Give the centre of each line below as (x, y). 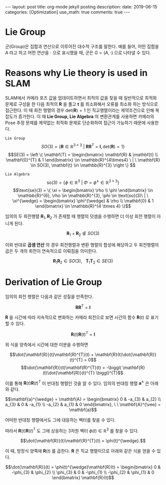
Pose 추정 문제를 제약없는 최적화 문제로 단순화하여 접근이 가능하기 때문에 (75, 122)
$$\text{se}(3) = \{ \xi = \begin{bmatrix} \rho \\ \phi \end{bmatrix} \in (83, 190)
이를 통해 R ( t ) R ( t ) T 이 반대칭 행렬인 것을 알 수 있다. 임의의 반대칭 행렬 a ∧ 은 (77, 383)
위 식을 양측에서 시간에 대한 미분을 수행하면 (47, 344)
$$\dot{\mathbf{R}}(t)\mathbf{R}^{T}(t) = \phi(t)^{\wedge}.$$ (83, 441)
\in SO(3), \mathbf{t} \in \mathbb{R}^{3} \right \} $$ (83, 165)
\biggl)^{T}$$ (110, 372)
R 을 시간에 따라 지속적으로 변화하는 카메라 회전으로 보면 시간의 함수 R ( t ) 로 (77, 317)
